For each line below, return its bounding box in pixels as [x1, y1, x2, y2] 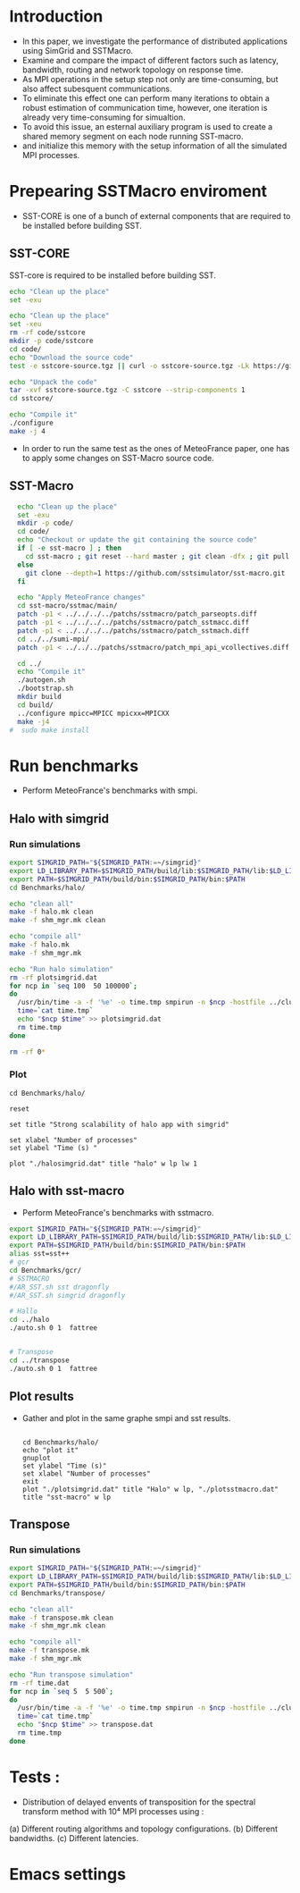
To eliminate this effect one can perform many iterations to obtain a [21, 92, 271, 104]
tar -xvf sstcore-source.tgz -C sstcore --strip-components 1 [9, 386, 246, 395]
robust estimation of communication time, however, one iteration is [21, 102, 268, 113]
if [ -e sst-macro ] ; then [17, 543, 122, 552]
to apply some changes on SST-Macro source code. [21, 452, 214, 463]
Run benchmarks [9, 755, 139, 776]
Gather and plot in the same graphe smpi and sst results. [21, 1412, 231, 1423]
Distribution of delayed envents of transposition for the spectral [21, 1796, 256, 1807]
